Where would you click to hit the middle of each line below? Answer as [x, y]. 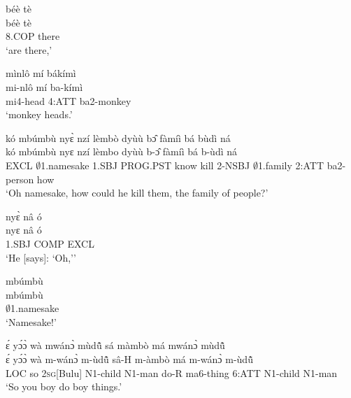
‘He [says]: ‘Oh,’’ [41, 257]
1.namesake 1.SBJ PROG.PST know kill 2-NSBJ [145, 165]
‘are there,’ [29, 49]
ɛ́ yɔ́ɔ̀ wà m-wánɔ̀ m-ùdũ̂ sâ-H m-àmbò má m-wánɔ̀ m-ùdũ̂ [129, 359]
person [20, 179]
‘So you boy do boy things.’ [64, 386]
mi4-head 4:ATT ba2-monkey [69, 100]
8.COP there [33, 36]
